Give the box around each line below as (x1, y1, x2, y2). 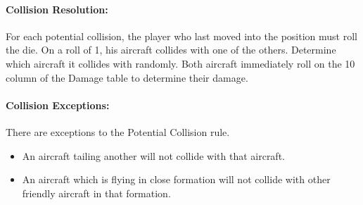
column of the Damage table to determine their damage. (6, 70, 248, 85)
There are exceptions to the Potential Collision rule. (6, 124, 230, 139)
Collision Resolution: (6, 1, 108, 16)
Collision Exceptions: (6, 97, 110, 112)
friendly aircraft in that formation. (22, 185, 171, 200)
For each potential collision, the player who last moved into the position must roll (6, 28, 357, 43)
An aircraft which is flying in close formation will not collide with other (22, 172, 331, 187)
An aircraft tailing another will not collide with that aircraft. (22, 148, 285, 163)
